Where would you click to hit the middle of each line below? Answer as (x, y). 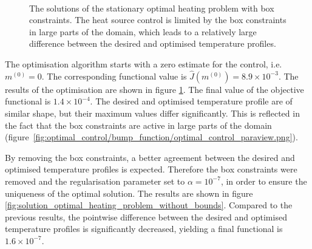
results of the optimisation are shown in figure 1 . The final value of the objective (154, 89)
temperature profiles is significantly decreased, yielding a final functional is (144, 229)
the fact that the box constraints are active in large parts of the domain (138, 125)
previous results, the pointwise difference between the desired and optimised (146, 217)
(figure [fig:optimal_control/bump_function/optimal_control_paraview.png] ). (151, 137)
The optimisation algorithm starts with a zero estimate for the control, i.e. (144, 63)
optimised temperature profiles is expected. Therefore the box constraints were (151, 169)
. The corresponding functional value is (114, 76)
